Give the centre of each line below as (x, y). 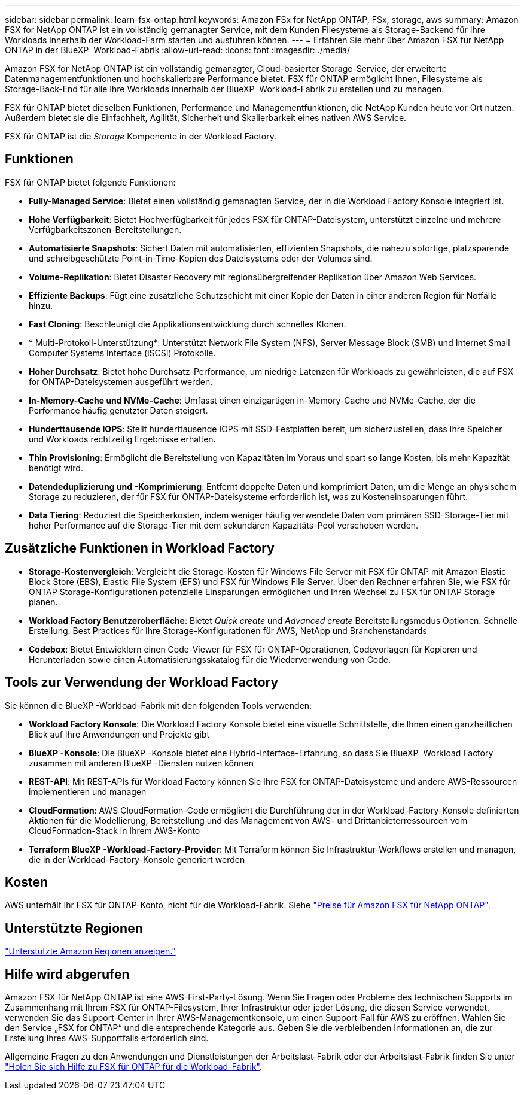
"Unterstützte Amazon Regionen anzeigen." (90, 951)
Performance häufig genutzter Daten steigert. (118, 410)
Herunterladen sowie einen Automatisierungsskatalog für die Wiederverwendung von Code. (210, 659)
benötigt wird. (56, 468)
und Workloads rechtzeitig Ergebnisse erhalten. (122, 439)
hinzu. (41, 305)
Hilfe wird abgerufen (67, 974)
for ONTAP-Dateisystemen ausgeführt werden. (121, 381)
